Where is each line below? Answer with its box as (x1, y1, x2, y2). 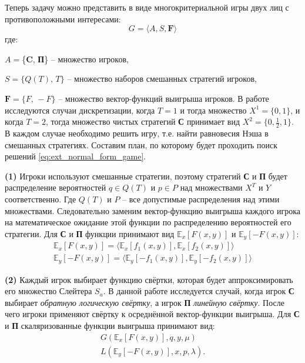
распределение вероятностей (5, 181, 106, 194)
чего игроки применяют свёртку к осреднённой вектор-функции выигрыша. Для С (5, 308, 300, 320)
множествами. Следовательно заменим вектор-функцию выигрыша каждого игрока (5, 204, 300, 217)
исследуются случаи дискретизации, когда (5, 104, 155, 116)
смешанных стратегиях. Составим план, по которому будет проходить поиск (5, 138, 278, 151)
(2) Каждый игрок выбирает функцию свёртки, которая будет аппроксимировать (5, 273, 293, 285)
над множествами (180, 181, 243, 194)
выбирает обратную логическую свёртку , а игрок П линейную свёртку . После (5, 296, 284, 308)
